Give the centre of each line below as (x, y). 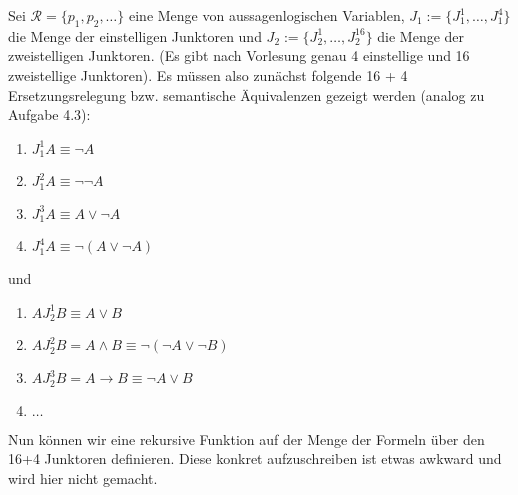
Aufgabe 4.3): (49, 114)
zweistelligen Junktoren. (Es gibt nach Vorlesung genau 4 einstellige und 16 (239, 55)
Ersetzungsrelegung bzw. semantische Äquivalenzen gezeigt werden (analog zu (246, 94)
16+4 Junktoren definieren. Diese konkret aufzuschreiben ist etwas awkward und (255, 458)
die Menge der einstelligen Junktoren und (135, 35)
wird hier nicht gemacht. (83, 477)
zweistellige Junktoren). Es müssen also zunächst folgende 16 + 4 (208, 74)
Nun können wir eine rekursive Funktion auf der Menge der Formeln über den (246, 438)
